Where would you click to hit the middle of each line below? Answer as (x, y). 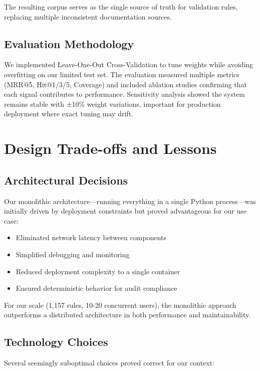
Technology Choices (56, 342)
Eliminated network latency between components (91, 237)
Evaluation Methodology (69, 43)
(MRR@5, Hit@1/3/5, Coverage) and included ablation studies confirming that (125, 84)
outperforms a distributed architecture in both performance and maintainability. (127, 315)
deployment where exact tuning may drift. (69, 114)
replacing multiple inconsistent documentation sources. (88, 16)
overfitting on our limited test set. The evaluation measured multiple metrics (122, 74)
